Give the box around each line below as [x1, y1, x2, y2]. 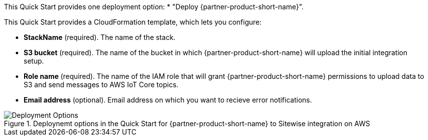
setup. [24, 57, 44, 65]
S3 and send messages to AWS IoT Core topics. [24, 80, 179, 89]
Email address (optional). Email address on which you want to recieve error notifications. [24, 96, 312, 104]
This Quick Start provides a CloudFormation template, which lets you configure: [4, 18, 262, 26]
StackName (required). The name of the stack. [24, 33, 176, 41]
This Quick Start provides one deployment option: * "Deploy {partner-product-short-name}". [4, 2, 304, 11]
